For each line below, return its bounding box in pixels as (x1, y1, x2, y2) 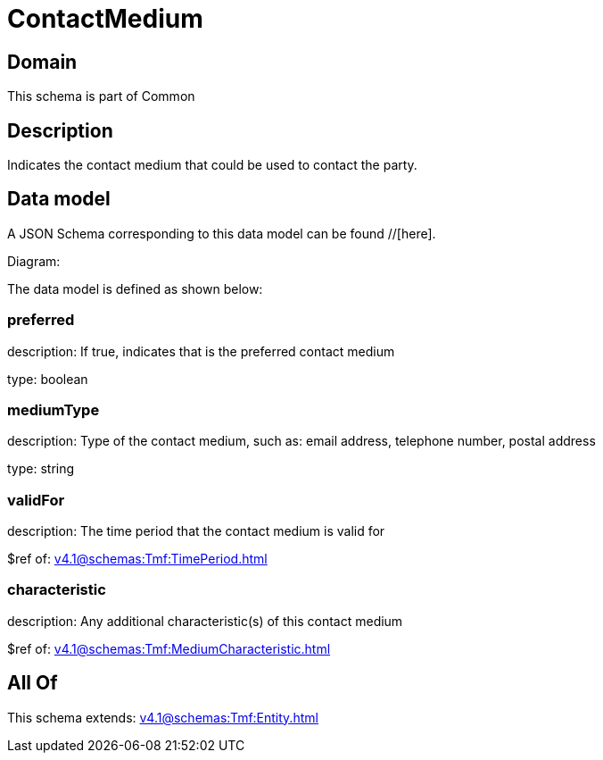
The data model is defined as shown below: (7, 280, 263, 296)
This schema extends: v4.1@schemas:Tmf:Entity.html (7, 709, 318, 725)
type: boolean (7, 371, 88, 387)
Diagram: (7, 253, 61, 269)
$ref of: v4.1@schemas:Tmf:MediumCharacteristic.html (7, 640, 331, 656)
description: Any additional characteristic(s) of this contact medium (7, 613, 403, 629)
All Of (7, 672, 58, 695)
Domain (7, 50, 78, 73)
